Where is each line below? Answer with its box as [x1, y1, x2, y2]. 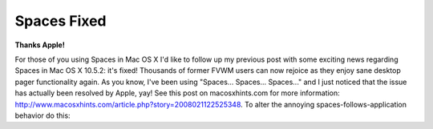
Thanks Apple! [14, 40, 66, 50]
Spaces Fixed [14, 12, 107, 30]
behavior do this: [14, 111, 71, 120]
